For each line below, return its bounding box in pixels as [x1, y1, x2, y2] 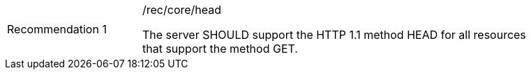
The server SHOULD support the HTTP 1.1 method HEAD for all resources [142, 28, 526, 42]
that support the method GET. [142, 42, 298, 56]
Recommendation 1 [7, 22, 107, 36]
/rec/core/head [142, 3, 222, 17]
